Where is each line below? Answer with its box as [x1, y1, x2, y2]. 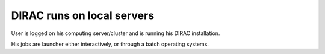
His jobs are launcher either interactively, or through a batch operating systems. [11, 40, 209, 47]
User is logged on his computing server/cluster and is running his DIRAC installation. [11, 30, 220, 37]
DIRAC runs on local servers [11, 9, 155, 22]
